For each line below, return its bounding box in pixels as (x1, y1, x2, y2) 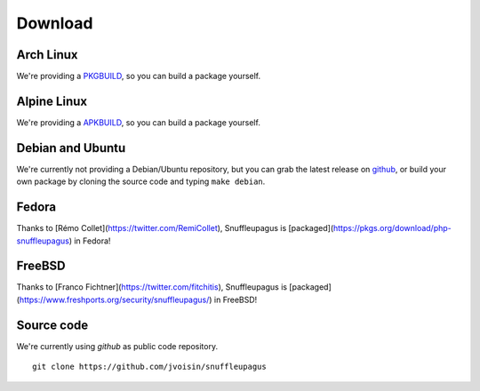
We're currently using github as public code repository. (16, 340, 218, 351)
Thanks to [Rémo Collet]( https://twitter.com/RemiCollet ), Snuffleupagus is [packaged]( (16, 223, 334, 234)
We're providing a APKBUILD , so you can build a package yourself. (16, 116, 261, 128)
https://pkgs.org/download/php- (333, 223, 452, 234)
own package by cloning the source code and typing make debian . (16, 176, 266, 187)
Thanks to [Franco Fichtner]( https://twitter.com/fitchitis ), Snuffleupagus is (16, 282, 288, 292)
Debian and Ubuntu (16, 140, 126, 156)
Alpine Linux (16, 93, 88, 108)
